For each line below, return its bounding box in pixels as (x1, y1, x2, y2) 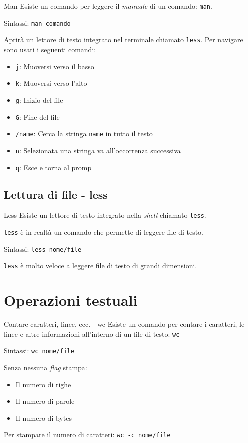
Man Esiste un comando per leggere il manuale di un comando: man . (4, 1, 212, 11)
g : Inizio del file (15, 94, 63, 105)
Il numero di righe (15, 379, 71, 389)
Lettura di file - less (4, 186, 108, 202)
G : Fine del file (15, 111, 60, 122)
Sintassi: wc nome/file (4, 345, 74, 356)
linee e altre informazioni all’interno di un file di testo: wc (4, 328, 180, 339)
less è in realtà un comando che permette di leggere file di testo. (4, 227, 204, 237)
